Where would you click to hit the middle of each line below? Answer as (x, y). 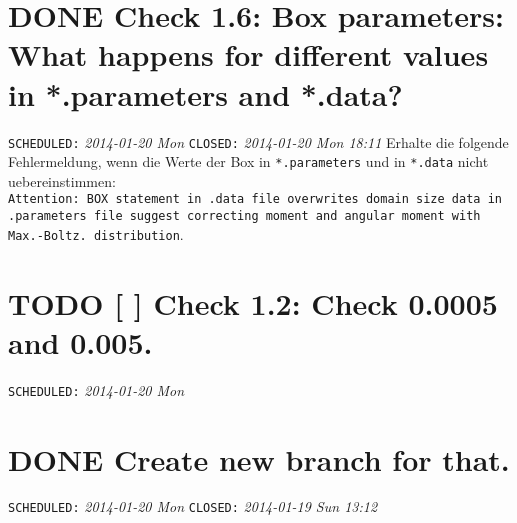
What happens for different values (248, 54)
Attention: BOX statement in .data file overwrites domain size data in (255, 199)
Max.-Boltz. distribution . (96, 233)
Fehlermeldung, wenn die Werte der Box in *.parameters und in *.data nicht (248, 161)
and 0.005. (80, 341)
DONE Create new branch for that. (259, 458)
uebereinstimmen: (62, 180)
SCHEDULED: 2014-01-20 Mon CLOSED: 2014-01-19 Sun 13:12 (193, 506)
